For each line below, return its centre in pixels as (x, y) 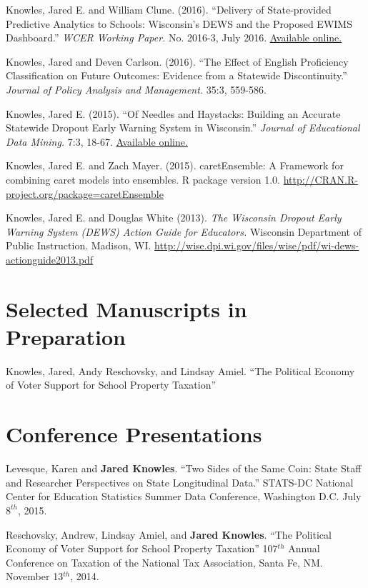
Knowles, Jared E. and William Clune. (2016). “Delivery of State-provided (169, 9)
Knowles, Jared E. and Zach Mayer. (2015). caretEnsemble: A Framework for (175, 165)
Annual (304, 548)
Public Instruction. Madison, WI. (79, 245)
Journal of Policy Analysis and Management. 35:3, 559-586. (136, 89)
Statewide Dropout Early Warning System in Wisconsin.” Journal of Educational (183, 128)
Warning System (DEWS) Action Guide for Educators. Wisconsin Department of (184, 231)
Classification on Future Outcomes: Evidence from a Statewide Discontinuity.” (176, 75)
